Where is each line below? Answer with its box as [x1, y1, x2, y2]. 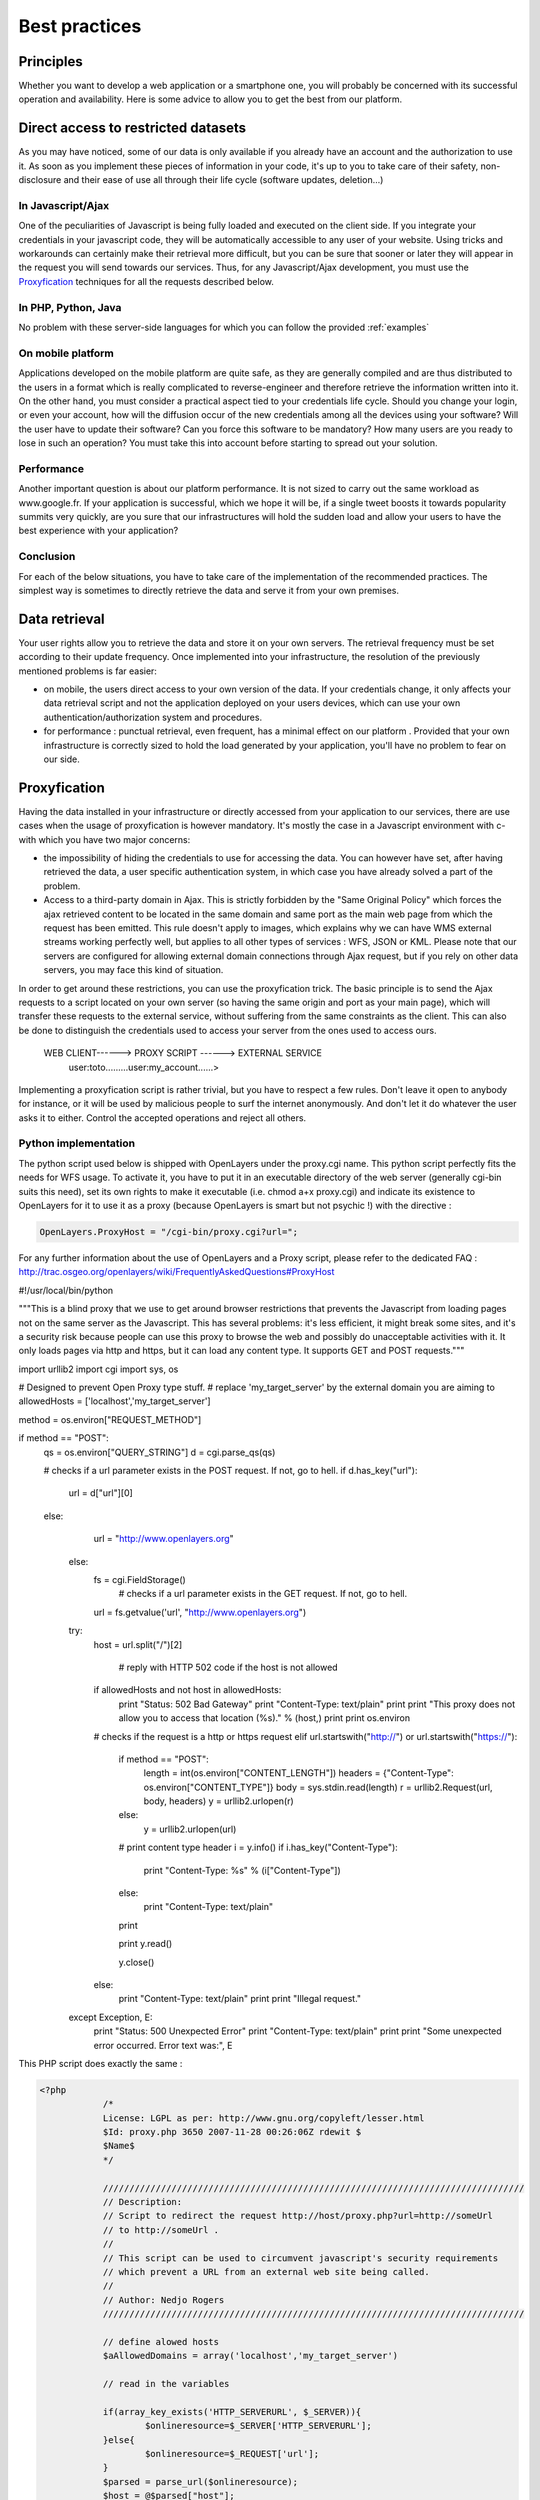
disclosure [18, 174, 62, 186]
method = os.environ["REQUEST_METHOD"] [18, 1413, 202, 1425]
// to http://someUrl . [102, 2224, 220, 2235]
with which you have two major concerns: [18, 833, 191, 845]
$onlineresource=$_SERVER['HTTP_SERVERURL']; [145, 2420, 372, 2432]
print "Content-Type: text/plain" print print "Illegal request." [118, 1993, 362, 2005]
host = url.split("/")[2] [93, 1638, 183, 1650]
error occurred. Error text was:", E [93, 2039, 233, 2051]
